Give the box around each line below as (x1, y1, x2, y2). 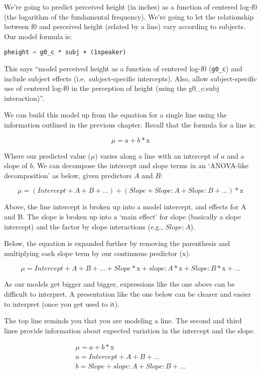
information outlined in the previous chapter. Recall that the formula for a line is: (4, 119, 256, 130)
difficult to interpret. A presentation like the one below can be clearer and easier (4, 289, 251, 299)
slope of (4, 160, 28, 171)
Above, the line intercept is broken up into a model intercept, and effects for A (4, 201, 246, 212)
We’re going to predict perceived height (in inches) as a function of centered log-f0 (4, 2, 257, 12)
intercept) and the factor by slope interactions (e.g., (4, 221, 163, 231)
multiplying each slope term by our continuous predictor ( (4, 247, 182, 258)
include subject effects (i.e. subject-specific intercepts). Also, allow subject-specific (4, 73, 257, 83)
